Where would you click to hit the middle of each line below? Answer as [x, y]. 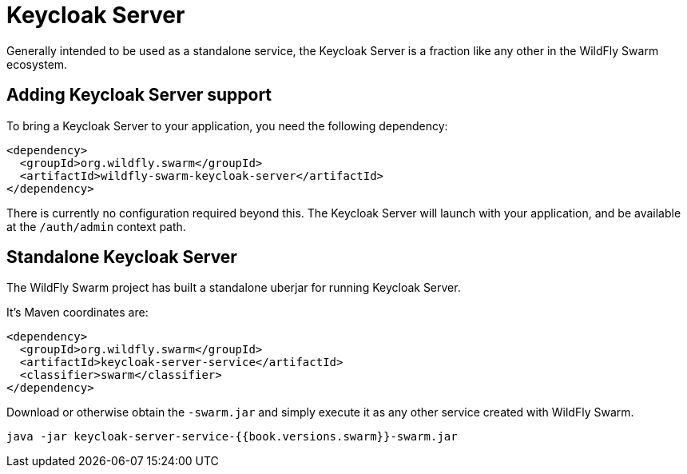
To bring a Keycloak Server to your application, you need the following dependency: [227, 125]
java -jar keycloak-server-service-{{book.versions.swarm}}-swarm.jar [232, 437]
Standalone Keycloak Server [122, 257]
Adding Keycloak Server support [139, 95]
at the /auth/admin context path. [96, 226]
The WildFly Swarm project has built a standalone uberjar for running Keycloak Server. [234, 288]
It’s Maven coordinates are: [77, 313]
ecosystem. [37, 64]
